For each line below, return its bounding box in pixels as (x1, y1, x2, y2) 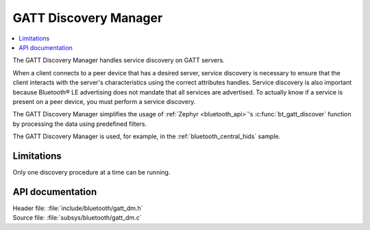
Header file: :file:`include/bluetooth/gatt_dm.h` (12, 204, 143, 212)
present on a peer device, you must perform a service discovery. (12, 97, 196, 105)
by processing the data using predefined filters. (12, 120, 147, 128)
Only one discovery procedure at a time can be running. (12, 168, 171, 176)
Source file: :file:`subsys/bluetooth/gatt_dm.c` (12, 214, 142, 222)
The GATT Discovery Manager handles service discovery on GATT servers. (12, 56, 225, 64)
